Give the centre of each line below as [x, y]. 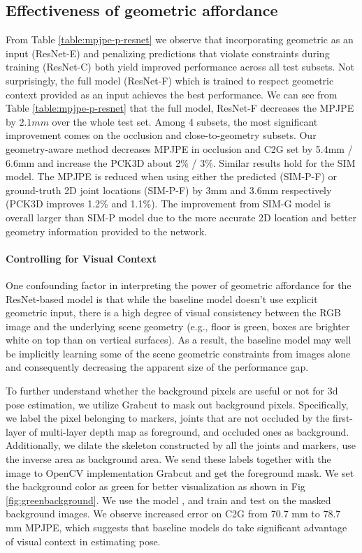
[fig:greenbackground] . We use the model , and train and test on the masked [168, 500]
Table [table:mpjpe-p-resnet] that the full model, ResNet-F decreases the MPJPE [180, 108]
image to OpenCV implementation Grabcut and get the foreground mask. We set [180, 472]
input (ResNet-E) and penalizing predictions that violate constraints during [168, 53]
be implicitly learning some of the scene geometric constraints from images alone [178, 353]
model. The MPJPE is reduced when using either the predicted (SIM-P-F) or [171, 176]
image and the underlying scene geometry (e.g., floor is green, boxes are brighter [178, 326]
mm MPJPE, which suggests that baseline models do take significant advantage [176, 527]
